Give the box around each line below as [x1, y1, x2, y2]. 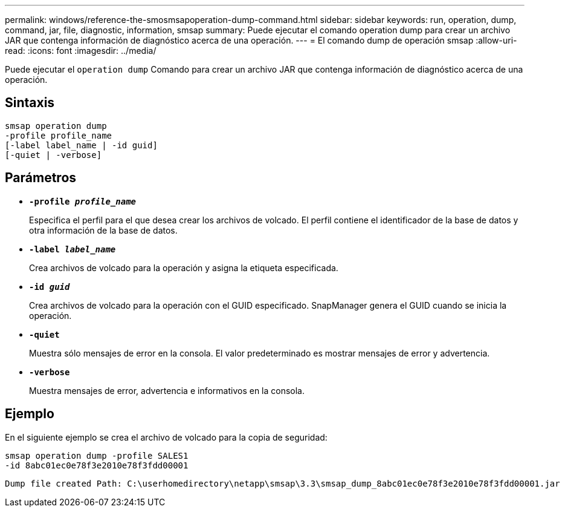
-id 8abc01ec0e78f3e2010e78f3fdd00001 [5, 460, 189, 470]
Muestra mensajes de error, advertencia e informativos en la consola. [29, 385, 305, 396]
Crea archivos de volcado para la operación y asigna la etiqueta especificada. [29, 262, 338, 273]
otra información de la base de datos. [29, 225, 178, 235]
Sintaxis [5, 95, 55, 111]
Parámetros [5, 170, 77, 186]
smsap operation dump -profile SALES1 [5, 450, 189, 461]
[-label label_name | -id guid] [5, 140, 158, 150]
